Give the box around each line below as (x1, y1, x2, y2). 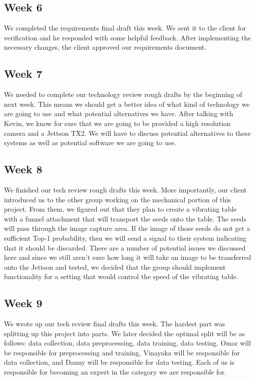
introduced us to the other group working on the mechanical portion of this (4, 194, 231, 204)
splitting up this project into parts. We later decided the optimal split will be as (4, 328, 245, 338)
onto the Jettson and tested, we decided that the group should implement (4, 261, 226, 272)
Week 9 (4, 295, 42, 311)
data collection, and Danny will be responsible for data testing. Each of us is (4, 357, 235, 367)
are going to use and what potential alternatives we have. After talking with (4, 108, 233, 119)
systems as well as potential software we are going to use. (4, 137, 176, 148)
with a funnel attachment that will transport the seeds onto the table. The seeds (4, 213, 247, 223)
